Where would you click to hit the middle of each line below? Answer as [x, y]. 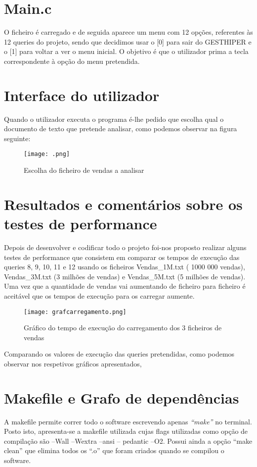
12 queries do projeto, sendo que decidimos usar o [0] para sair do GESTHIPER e [128, 41]
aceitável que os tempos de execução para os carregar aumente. [99, 295]
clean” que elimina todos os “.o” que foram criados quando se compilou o [114, 450]
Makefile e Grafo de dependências [122, 397]
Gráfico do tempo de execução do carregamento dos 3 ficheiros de [123, 328]
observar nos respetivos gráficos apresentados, [73, 363]
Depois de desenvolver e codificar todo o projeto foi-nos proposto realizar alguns [125, 247]
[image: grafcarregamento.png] [75, 312]
